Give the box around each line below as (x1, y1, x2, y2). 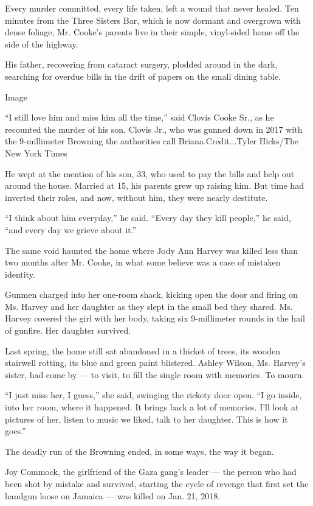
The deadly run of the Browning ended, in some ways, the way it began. (5, 445, 274, 457)
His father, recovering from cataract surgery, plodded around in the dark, (5, 58, 278, 71)
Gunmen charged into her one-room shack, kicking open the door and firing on (5, 288, 298, 301)
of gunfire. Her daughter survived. (5, 324, 131, 337)
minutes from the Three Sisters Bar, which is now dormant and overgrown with (5, 13, 301, 26)
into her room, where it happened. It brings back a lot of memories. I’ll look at (5, 401, 299, 413)
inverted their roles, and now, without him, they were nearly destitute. (5, 191, 268, 203)
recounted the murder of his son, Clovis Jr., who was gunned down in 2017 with (5, 122, 303, 135)
